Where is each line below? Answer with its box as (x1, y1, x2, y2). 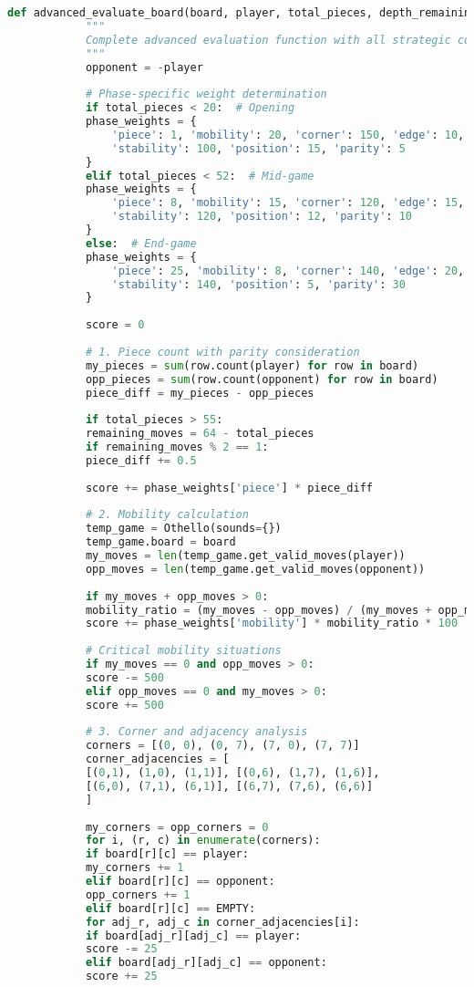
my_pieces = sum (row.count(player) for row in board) (85, 358, 419, 372)
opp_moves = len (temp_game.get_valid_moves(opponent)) (85, 562, 426, 576)
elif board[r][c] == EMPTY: (85, 901, 256, 915)
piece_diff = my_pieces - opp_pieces (85, 386, 314, 400)
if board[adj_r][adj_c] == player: (85, 929, 302, 942)
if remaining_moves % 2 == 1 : (85, 441, 269, 453)
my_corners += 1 (85, 861, 184, 875)
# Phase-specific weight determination (85, 88, 327, 101)
